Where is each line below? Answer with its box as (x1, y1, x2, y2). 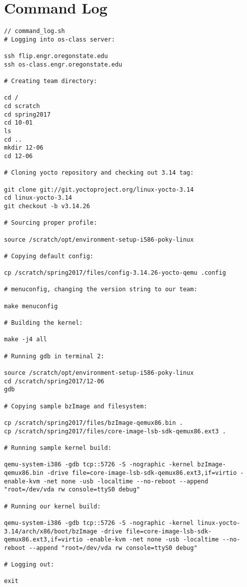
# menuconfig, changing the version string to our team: (4, 286, 197, 293)
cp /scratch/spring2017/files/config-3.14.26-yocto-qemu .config (4, 269, 226, 277)
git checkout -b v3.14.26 (4, 202, 90, 210)
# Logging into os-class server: (4, 36, 115, 43)
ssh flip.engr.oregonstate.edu (4, 53, 108, 60)
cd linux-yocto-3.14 (4, 194, 72, 202)
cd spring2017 (4, 111, 51, 118)
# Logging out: (4, 561, 54, 568)
